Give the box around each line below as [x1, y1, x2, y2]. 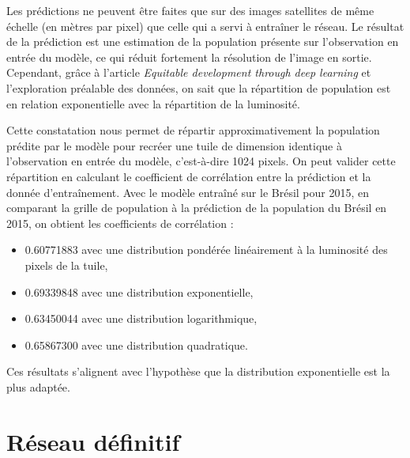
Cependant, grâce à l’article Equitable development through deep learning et [6, 64, 371, 81]
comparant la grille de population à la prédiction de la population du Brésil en [6, 199, 387, 216]
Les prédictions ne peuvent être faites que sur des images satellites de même [6, 2, 374, 18]
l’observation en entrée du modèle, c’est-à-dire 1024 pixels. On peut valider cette [6, 153, 396, 169]
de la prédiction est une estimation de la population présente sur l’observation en [6, 33, 399, 50]
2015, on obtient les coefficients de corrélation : [6, 214, 234, 231]
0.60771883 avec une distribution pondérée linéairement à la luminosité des [24, 241, 388, 258]
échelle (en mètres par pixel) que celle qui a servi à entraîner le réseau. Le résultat [6, 17, 404, 34]
